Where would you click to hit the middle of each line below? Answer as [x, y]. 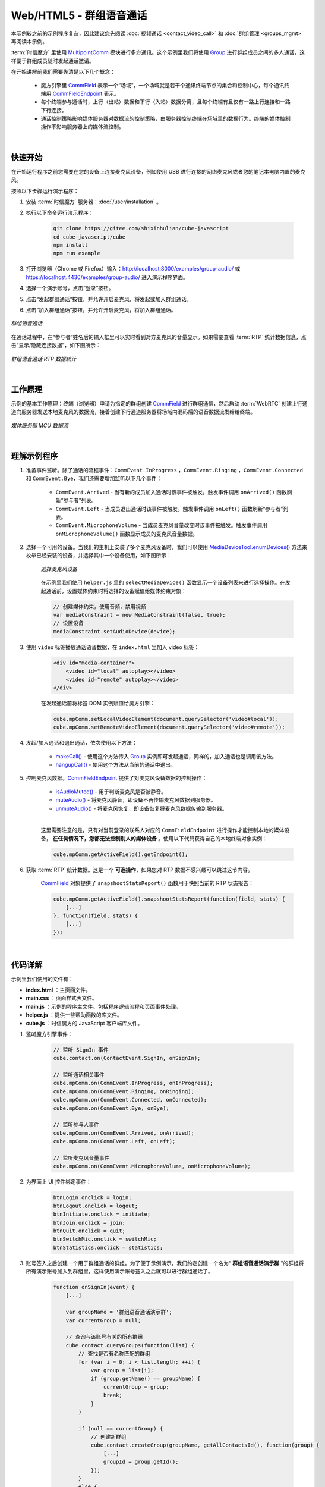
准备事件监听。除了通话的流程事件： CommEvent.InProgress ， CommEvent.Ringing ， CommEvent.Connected [164, 470]
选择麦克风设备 [59, 569]
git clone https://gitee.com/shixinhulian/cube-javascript [141, 228]
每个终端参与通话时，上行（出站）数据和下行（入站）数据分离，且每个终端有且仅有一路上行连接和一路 [165, 102]
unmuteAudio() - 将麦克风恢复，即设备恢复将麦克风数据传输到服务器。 [142, 808]
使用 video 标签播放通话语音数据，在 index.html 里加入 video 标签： [113, 647]
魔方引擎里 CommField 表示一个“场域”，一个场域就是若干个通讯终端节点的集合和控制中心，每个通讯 [162, 85]
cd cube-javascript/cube [89, 237]
